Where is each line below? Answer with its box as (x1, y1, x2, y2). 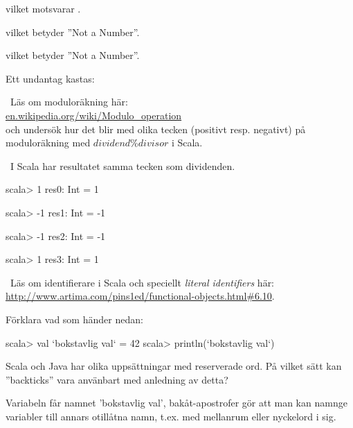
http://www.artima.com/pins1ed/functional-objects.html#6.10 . (6, 289, 275, 303)
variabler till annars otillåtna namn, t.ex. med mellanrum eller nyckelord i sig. (6, 409, 336, 423)
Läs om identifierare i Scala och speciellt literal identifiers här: (10, 275, 275, 289)
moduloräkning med (6, 135, 91, 150)
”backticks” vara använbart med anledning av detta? (6, 372, 228, 386)
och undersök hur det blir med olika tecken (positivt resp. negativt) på (6, 121, 306, 136)
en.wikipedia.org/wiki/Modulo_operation (6, 108, 182, 122)
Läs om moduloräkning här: (10, 94, 128, 109)
